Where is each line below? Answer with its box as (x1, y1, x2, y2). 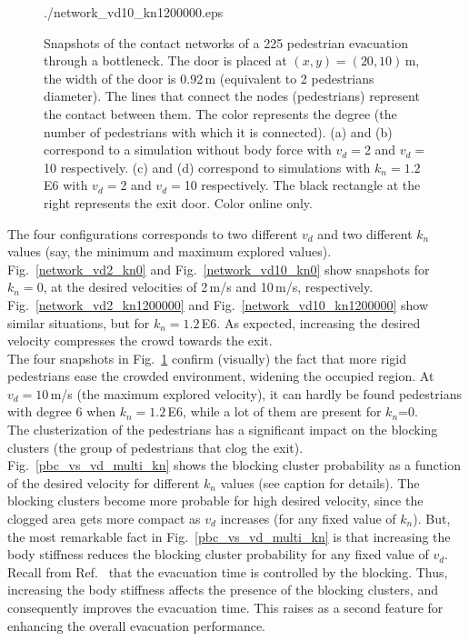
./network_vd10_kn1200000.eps (44, 3, 224, 21)
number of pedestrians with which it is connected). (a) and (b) (44, 122, 393, 141)
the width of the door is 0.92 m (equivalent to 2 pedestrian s (44, 68, 374, 87)
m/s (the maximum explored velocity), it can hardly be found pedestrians (50, 384, 462, 403)
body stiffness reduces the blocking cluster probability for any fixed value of (7, 545, 429, 564)
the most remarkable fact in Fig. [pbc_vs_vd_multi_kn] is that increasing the (7, 526, 451, 546)
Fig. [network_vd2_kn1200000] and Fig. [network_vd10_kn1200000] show (7, 295, 429, 314)
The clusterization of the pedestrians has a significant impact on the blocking (7, 420, 438, 439)
